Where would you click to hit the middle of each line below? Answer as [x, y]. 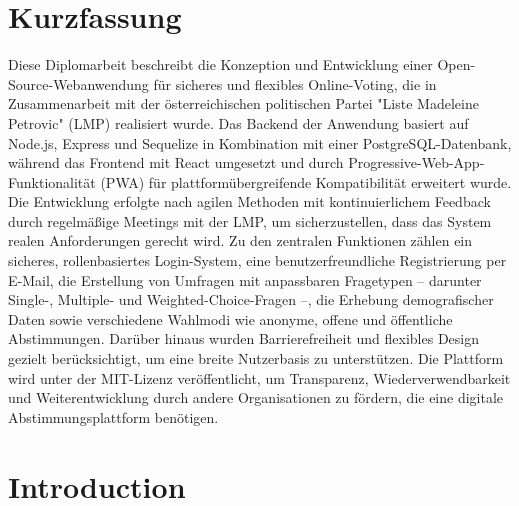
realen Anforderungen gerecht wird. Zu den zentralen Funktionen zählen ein [240, 240]
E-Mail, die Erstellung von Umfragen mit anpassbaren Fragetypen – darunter [245, 279]
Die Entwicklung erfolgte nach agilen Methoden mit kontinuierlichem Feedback [249, 201]
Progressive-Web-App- [416, 162]
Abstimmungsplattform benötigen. [113, 416]
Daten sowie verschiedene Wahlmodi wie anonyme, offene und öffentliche [230, 318]
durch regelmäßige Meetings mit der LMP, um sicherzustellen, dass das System [250, 220]
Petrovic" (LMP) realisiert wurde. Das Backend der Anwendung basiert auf [238, 122]
